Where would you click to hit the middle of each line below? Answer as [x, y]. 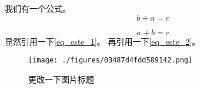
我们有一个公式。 [38, 8]
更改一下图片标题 [61, 79]
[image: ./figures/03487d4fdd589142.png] [111, 60]
